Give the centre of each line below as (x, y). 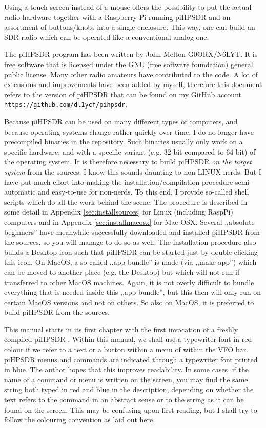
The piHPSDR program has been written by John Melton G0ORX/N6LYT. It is (131, 54)
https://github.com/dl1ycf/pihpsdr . (66, 104)
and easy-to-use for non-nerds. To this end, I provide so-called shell (144, 192)
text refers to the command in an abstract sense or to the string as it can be (124, 400)
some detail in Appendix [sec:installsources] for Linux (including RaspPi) (119, 212)
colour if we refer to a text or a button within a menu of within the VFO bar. (126, 349)
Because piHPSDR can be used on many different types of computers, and (121, 121)
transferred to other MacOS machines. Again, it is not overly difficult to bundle (129, 282)
